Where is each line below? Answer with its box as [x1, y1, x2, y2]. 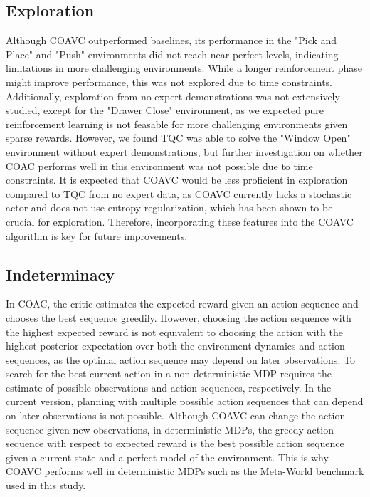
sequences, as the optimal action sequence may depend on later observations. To [6, 352, 355, 367]
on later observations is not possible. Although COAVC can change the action [6, 408, 346, 423]
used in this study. [6, 478, 86, 493]
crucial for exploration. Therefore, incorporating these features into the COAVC [6, 214, 354, 229]
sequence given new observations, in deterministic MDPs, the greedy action [6, 422, 334, 436]
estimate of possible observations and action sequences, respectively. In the [6, 380, 332, 394]
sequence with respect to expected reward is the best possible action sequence [6, 436, 344, 451]
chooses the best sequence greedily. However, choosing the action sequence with [6, 310, 351, 325]
